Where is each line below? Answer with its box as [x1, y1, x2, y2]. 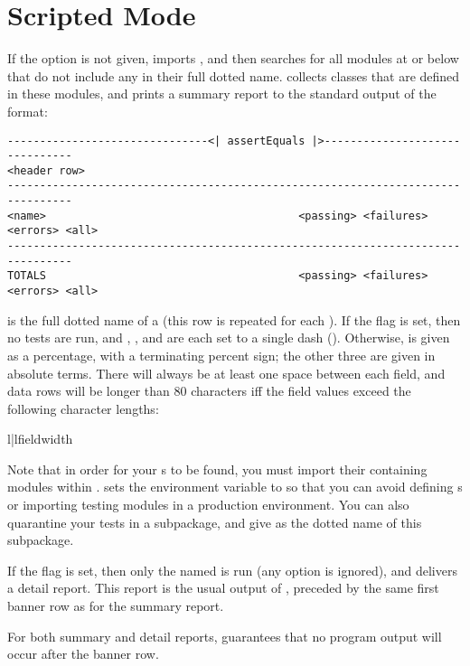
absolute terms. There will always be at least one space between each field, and [7, 363, 446, 382]
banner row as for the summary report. [7, 596, 224, 615]
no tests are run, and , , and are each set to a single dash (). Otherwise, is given [7, 328, 450, 347]
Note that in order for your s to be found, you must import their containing [7, 459, 428, 478]
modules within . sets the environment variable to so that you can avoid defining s [7, 477, 463, 496]
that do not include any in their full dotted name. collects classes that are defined [7, 66, 460, 85]
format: [7, 101, 48, 120]
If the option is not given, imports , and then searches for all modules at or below [7, 49, 459, 68]
